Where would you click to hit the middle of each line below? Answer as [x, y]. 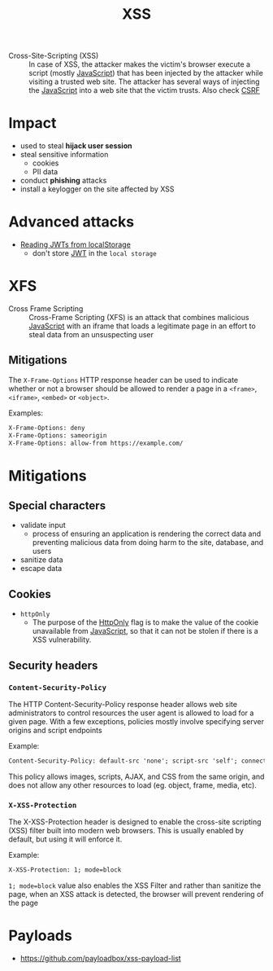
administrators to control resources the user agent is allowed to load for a [131, 713]
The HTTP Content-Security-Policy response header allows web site [123, 704]
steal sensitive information [64, 155]
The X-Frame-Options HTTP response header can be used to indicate [123, 380]
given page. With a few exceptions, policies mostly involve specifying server [136, 721]
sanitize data [41, 560]
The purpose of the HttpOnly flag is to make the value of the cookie [145, 622]
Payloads [41, 936]
